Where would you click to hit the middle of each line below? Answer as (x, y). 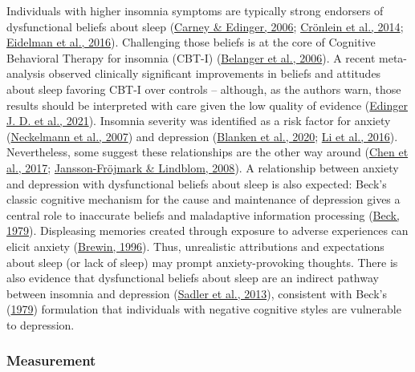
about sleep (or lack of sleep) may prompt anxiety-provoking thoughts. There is (202, 262)
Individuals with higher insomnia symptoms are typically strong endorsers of (195, 10)
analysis (26, 73)
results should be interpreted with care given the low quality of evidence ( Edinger (207, 105)
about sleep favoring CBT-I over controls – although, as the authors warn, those (204, 89)
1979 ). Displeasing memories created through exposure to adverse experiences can (207, 230)
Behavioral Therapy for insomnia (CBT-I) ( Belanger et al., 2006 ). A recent (191, 57)
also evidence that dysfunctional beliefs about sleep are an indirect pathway (193, 278)
